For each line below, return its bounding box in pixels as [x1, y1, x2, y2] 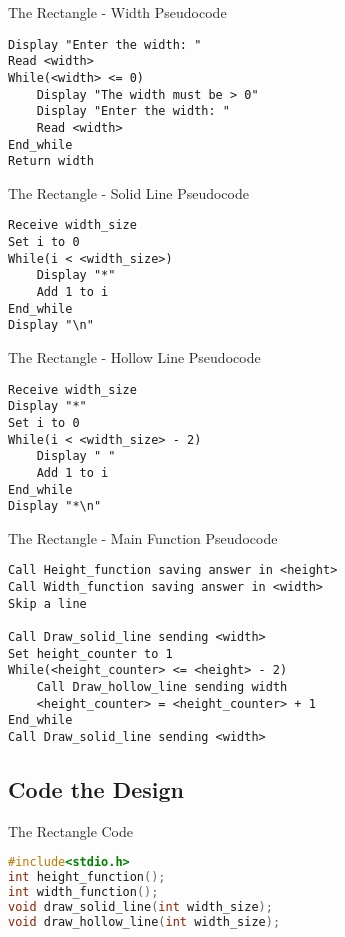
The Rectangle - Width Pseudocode [8, 2, 227, 22]
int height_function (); [8, 870, 166, 885]
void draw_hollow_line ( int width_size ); [8, 914, 281, 929]
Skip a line [8, 596, 87, 611]
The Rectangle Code [8, 820, 134, 841]
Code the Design [8, 774, 184, 805]
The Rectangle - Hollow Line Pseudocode [8, 347, 261, 368]
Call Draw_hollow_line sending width [36, 680, 288, 695]
